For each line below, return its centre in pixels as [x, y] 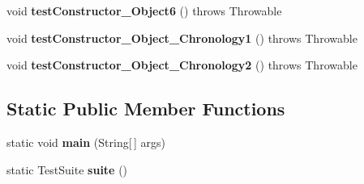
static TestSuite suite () [67, 169]
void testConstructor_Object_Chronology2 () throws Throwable [182, 65]
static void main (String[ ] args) [86, 142]
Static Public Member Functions [146, 109]
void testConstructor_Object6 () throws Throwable [144, 10]
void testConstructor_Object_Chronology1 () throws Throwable [182, 38]
